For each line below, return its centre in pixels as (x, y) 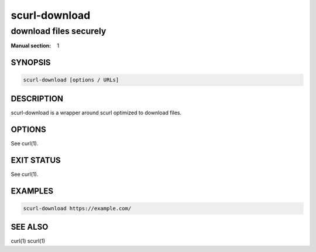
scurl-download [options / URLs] (71, 80)
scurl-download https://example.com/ (77, 208)
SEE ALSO (30, 227)
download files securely (59, 31)
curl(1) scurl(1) (28, 241)
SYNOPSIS (31, 62)
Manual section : (31, 46)
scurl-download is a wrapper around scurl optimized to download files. (96, 113)
